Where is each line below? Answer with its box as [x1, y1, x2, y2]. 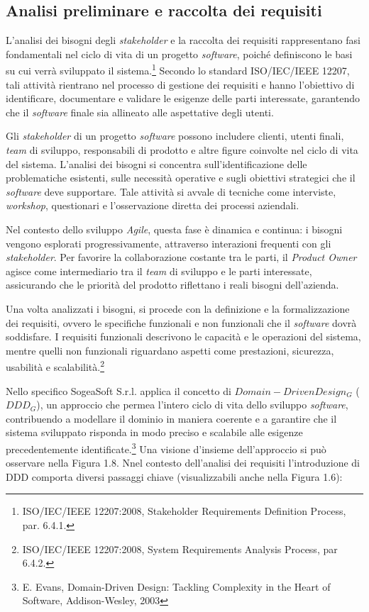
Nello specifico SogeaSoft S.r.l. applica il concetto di [6, 383, 231, 398]
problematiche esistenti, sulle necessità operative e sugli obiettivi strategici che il [6, 170, 356, 185]
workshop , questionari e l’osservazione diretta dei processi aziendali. [6, 198, 299, 213]
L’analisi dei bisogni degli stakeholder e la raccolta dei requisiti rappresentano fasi [6, 33, 360, 48]
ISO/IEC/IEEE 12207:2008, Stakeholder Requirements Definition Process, [22, 503, 346, 518]
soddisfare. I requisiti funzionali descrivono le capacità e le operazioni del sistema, [6, 329, 361, 344]
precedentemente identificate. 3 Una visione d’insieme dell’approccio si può [6, 439, 326, 456]
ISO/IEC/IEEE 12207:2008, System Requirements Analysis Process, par [22, 541, 338, 556]
